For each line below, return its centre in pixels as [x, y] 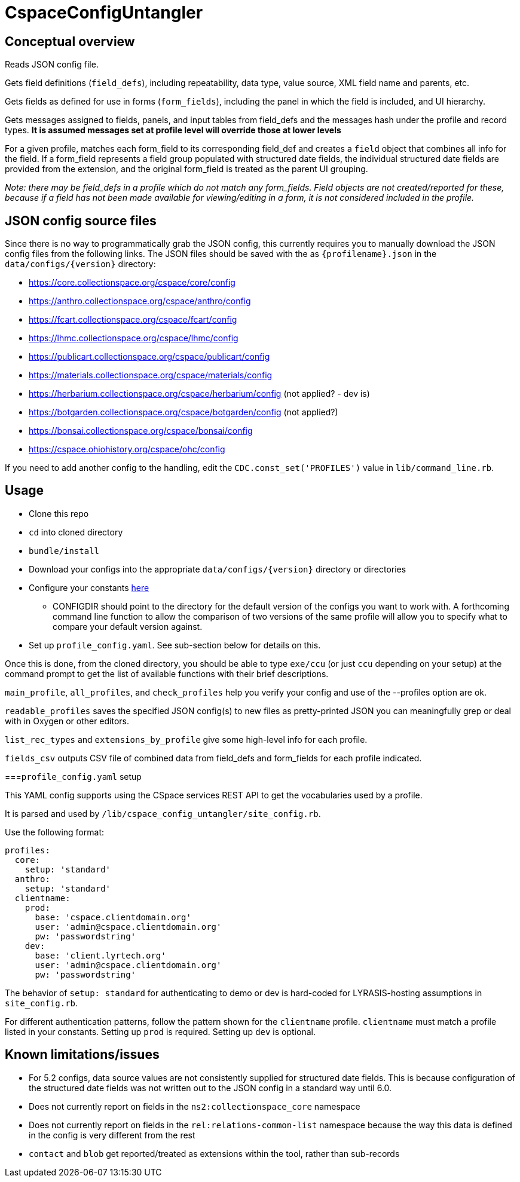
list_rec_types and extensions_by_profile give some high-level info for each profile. [186, 739]
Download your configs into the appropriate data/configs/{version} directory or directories [218, 569]
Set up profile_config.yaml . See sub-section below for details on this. [175, 645]
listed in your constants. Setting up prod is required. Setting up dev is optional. [160, 1031]
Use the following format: [54, 832]
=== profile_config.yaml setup [73, 776]
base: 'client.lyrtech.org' [100, 955]
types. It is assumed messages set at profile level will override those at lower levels [173, 130]
